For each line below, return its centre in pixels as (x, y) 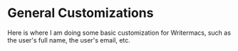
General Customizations (81, 13)
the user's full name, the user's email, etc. (69, 40)
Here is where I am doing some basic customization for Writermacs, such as (119, 33)
